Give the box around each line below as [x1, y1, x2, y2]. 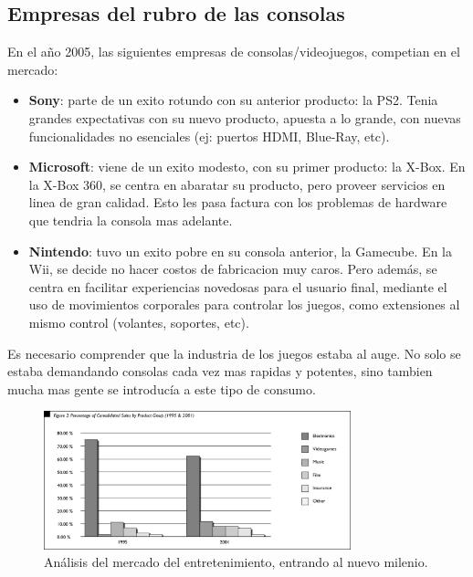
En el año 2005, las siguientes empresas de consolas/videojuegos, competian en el [7, 42, 460, 61]
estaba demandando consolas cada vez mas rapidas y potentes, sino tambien [7, 362, 433, 381]
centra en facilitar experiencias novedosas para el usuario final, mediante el [28, 277, 447, 296]
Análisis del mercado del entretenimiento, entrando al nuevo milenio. [44, 552, 428, 572]
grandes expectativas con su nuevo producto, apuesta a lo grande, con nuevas [28, 108, 461, 127]
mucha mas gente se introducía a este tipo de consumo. [7, 379, 316, 398]
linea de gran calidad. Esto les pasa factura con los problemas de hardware [28, 193, 447, 212]
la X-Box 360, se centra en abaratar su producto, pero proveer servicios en [28, 174, 446, 194]
